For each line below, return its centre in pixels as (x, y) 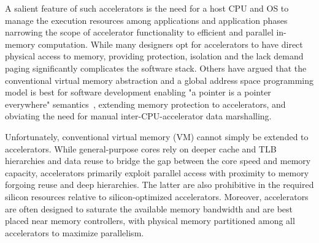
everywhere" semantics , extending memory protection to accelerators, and (145, 104)
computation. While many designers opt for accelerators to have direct (171, 44)
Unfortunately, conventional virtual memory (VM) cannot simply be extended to (157, 136)
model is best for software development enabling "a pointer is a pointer (138, 92)
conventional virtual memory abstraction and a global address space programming (159, 80)
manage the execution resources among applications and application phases (146, 20)
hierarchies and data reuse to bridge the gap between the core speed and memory (158, 161)
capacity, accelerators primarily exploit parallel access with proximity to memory (157, 172)
